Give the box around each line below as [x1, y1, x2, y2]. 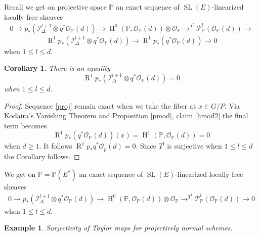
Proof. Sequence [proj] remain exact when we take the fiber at [4, 100, 196, 111]
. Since [136, 140, 156, 151]
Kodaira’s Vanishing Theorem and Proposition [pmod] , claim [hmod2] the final [4, 110, 248, 121]
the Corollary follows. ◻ [4, 151, 80, 161]
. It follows [39, 140, 72, 151]
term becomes [4, 120, 47, 130]
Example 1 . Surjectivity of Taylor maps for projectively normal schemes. [4, 222, 233, 233]
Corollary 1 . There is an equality [4, 63, 110, 73]
